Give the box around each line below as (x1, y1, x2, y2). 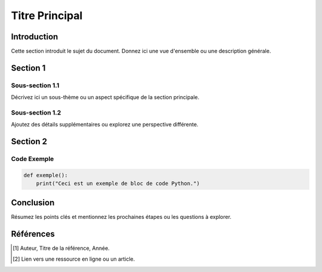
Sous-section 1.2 (11, 108, 61, 116)
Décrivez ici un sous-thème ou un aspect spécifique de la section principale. (11, 94, 200, 101)
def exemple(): (23, 172, 68, 178)
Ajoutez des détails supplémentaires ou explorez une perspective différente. (11, 121, 199, 128)
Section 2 (11, 137, 48, 147)
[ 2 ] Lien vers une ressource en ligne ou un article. (13, 255, 135, 262)
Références (11, 228, 55, 239)
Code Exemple (11, 155, 54, 163)
